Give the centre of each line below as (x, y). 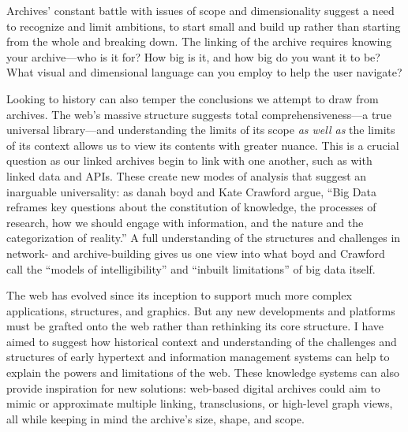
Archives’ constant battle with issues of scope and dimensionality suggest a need (200, 10)
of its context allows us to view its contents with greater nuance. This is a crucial (203, 145)
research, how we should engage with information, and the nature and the (185, 222)
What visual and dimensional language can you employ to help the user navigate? (204, 72)
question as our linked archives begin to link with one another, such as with (189, 160)
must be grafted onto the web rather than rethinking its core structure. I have (195, 326)
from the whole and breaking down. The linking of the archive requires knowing (199, 41)
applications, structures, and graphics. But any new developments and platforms (201, 310)
